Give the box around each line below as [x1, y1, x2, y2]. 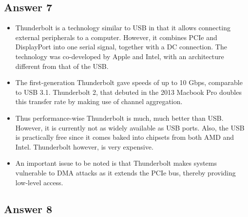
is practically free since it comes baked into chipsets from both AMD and [15, 132, 234, 142]
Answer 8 [4, 201, 53, 216]
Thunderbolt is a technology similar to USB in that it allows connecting [15, 22, 230, 33]
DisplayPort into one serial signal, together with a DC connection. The [15, 42, 227, 52]
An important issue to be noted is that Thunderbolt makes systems [15, 158, 217, 168]
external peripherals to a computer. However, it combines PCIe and [15, 32, 217, 42]
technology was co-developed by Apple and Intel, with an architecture [15, 51, 224, 61]
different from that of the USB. [15, 61, 109, 71]
